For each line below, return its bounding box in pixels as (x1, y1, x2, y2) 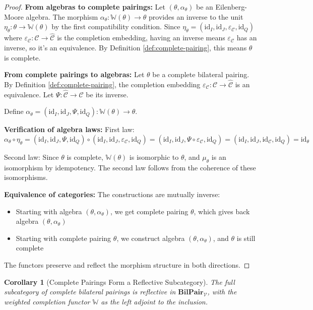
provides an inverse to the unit (149, 11, 243, 22)
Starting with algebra (16, 206, 82, 216)
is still (236, 232, 256, 243)
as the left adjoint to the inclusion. (101, 296, 208, 306)
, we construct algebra (116, 232, 185, 243)
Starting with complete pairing (16, 232, 111, 243)
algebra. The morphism (26, 11, 98, 22)
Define (4, 106, 24, 116)
